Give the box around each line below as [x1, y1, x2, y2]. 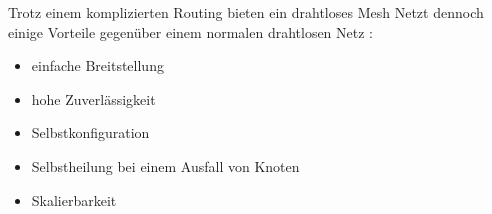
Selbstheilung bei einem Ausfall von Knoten [31, 155, 300, 176]
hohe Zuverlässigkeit [31, 88, 156, 109]
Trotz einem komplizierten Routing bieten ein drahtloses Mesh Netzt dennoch [8, 2, 484, 22]
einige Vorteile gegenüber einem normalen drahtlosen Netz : [8, 21, 374, 42]
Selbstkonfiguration [31, 122, 150, 143]
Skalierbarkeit [31, 189, 117, 210]
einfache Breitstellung [31, 55, 164, 76]
